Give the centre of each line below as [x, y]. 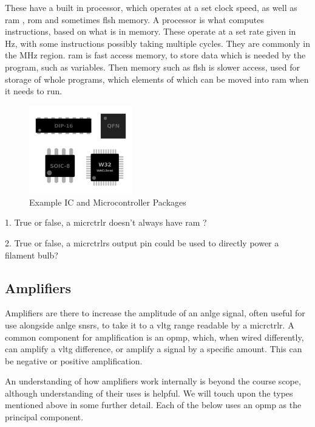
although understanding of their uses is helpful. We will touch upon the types [149, 393]
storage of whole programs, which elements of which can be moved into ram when [157, 79]
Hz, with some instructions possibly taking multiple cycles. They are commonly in [157, 43]
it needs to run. [34, 91]
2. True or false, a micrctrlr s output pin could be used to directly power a [142, 242]
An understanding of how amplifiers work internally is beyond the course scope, [153, 381]
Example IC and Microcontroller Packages [108, 202]
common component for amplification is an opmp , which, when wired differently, [154, 337]
